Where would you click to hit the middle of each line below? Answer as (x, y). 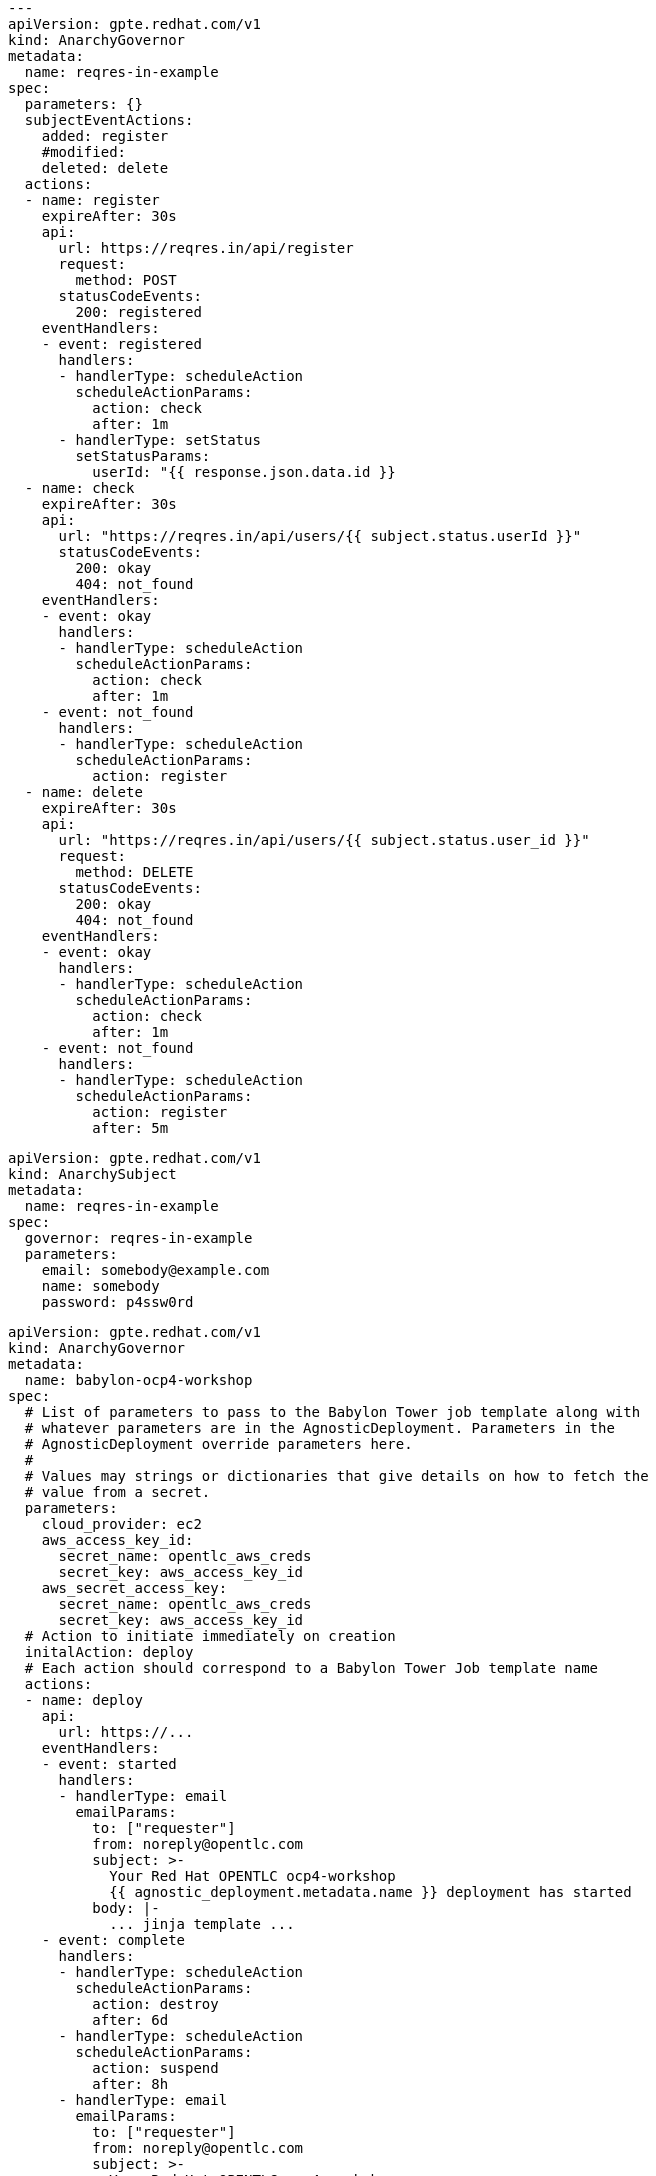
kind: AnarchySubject (92, 1174)
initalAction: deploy (109, 1652)
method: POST (126, 280)
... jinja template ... (202, 1924)
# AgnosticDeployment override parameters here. (218, 1444)
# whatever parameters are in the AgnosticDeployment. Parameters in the (319, 1428)
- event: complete (113, 1940)
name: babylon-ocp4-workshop (138, 1380)
